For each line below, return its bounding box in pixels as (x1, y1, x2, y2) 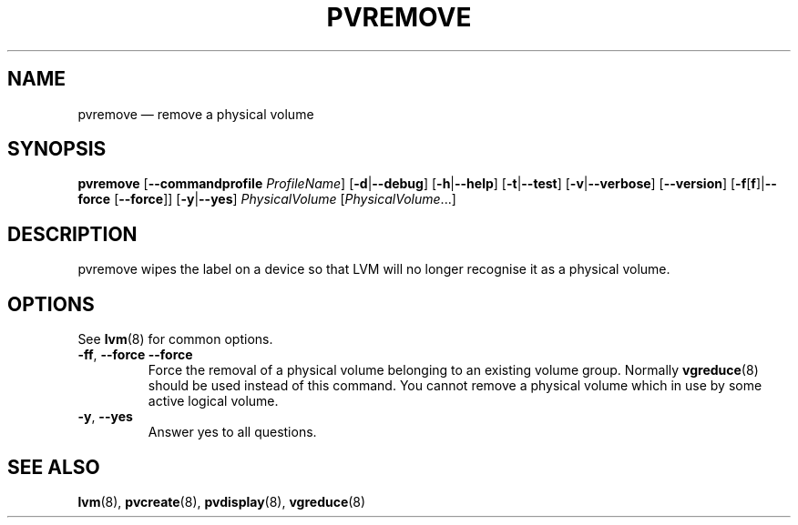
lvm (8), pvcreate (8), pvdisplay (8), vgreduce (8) (77, 493, 366, 510)
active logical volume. (148, 393, 279, 409)
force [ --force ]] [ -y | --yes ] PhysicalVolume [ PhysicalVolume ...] (77, 191, 456, 207)
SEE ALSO (7, 455, 100, 479)
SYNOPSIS (7, 137, 107, 161)
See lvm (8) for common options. (77, 331, 273, 348)
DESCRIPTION (7, 222, 138, 246)
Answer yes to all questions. (148, 424, 317, 440)
